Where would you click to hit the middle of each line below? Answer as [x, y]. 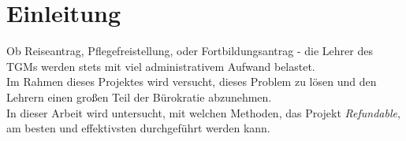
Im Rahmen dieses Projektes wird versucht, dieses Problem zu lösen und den [192, 82]
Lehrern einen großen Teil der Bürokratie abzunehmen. [139, 96]
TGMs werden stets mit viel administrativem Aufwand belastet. [161, 66]
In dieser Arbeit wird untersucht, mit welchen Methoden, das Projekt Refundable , [203, 112]
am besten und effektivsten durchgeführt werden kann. [138, 128]
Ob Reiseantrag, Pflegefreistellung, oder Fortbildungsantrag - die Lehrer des [190, 51]
